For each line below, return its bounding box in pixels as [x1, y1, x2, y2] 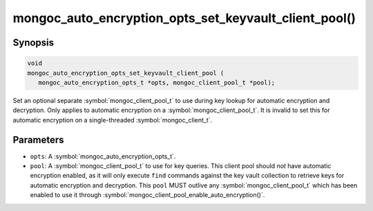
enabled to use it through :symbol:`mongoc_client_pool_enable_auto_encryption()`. [30, 191, 265, 199]
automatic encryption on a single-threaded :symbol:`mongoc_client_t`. [12, 116, 213, 124]
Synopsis [12, 37, 55, 48]
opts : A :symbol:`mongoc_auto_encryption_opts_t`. [30, 152, 176, 160]
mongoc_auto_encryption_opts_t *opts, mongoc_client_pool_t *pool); [38, 78, 276, 86]
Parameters [12, 134, 64, 145]
